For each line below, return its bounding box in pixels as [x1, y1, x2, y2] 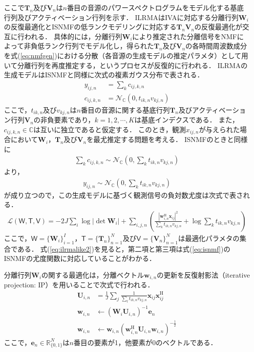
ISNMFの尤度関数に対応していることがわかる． [4, 253, 156, 263]
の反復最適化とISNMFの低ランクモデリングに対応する [4, 22, 177, 32]
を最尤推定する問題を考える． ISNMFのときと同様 [86, 134, 248, 144]
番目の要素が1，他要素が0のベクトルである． [73, 337, 217, 347]
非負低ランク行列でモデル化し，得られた [23, 41, 154, 51]
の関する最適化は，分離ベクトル [41, 269, 144, 280]
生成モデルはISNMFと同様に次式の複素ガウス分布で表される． [4, 70, 204, 80]
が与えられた [199, 124, 240, 134]
